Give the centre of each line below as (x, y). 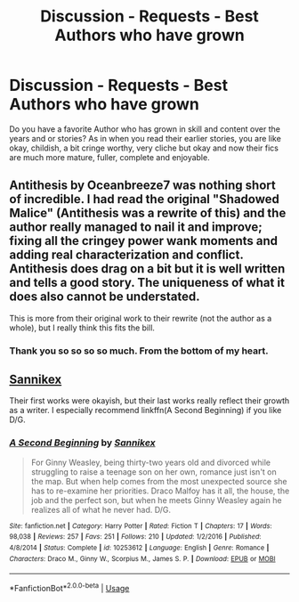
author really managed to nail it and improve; (136, 228)
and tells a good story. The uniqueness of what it (147, 283)
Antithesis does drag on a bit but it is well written (147, 269)
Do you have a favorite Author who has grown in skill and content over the (145, 129)
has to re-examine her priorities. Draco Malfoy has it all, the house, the (160, 491)
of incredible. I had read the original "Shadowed (145, 199)
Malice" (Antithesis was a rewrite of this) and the (148, 213)
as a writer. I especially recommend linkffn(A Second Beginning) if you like (145, 411)
